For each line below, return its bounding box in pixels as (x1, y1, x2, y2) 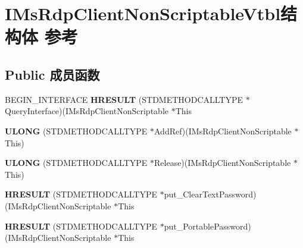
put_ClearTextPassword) (164, 188, 257, 200)
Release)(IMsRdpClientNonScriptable (154, 156, 291, 169)
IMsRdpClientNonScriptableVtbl (5, 1, 281, 26)
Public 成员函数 (5, 65, 100, 83)
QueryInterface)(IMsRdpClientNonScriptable (5, 105, 168, 117)
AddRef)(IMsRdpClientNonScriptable (154, 124, 292, 137)
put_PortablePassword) (164, 219, 251, 232)
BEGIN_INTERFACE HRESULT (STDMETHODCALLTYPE (5, 93, 243, 105)
